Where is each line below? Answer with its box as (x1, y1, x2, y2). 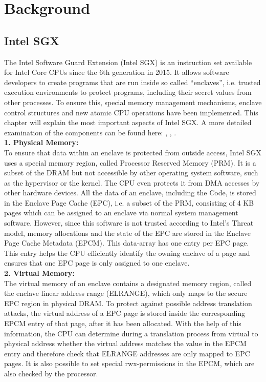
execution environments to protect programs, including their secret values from (4, 87, 252, 97)
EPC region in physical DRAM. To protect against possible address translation (4, 297, 252, 308)
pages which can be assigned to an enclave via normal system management (4, 207, 238, 218)
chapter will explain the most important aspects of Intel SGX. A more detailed (4, 117, 252, 128)
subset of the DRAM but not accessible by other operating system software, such (4, 167, 258, 178)
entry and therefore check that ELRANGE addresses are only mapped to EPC (4, 348, 250, 358)
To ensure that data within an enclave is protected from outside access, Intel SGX (4, 147, 262, 157)
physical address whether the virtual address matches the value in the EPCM (4, 338, 247, 349)
